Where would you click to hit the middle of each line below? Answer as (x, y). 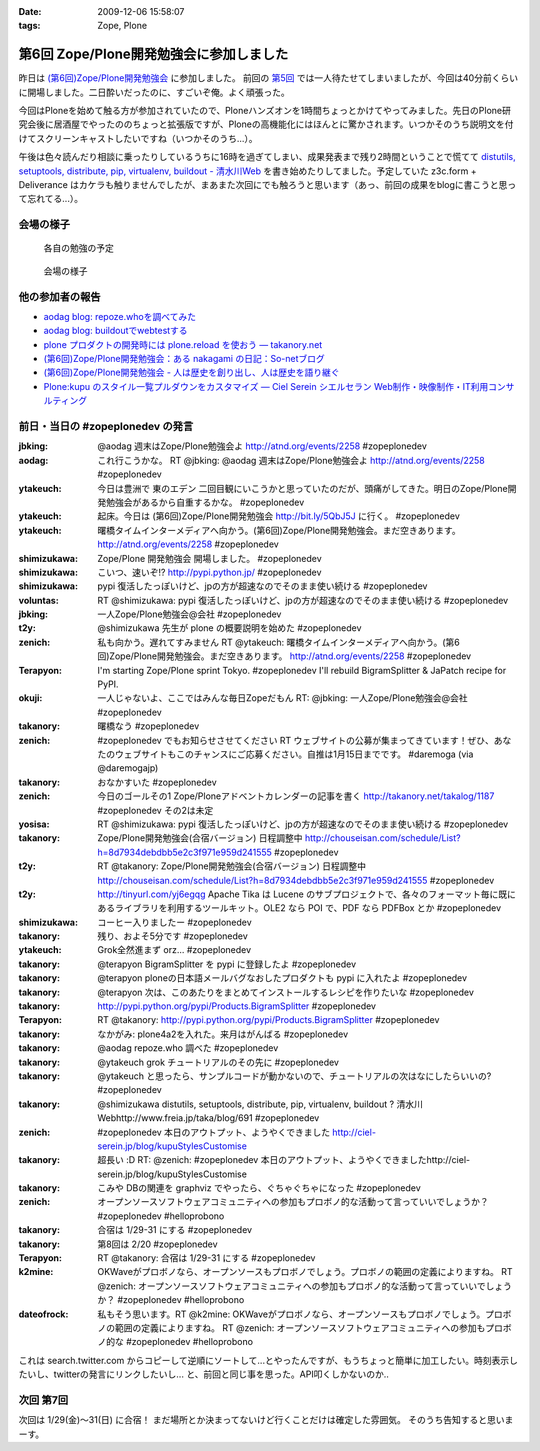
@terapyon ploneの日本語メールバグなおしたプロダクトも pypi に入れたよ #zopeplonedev (282, 978)
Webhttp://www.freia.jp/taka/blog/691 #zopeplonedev (208, 1118)
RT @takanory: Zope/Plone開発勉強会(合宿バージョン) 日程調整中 (232, 866)
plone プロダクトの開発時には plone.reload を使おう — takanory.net (183, 344)
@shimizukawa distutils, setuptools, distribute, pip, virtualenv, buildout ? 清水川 (260, 1104)
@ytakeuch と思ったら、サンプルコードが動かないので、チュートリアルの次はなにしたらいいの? (294, 1076)
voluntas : (38, 600)
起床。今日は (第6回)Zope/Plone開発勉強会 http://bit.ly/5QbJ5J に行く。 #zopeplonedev (278, 516)
